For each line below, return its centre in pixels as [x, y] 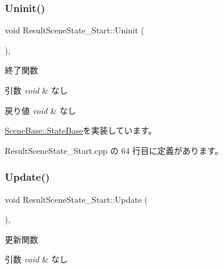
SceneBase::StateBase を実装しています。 [81, 130]
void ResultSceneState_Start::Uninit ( [75, 30]
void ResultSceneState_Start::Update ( [76, 199]
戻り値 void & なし [40, 110]
